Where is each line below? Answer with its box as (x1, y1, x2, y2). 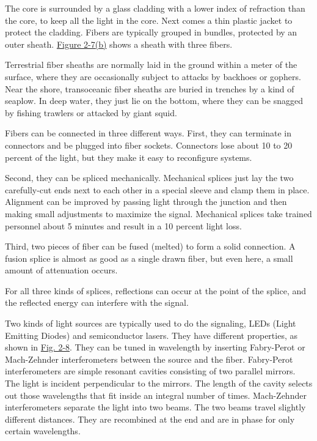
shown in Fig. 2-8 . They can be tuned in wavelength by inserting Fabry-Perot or (5, 341, 305, 354)
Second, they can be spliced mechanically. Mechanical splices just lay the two (5, 171, 294, 184)
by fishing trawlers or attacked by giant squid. (5, 106, 177, 119)
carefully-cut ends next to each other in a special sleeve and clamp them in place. (5, 183, 310, 196)
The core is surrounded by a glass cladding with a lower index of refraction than (5, 2, 305, 14)
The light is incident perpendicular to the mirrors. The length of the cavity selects (5, 377, 313, 390)
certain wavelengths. (5, 424, 81, 437)
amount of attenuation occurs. (5, 264, 118, 276)
